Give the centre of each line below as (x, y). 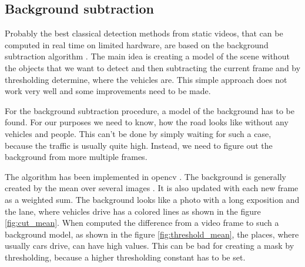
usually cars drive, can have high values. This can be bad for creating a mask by (150, 246)
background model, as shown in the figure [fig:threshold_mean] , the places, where (152, 234)
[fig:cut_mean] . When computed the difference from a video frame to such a (142, 223)
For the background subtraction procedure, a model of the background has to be (150, 110)
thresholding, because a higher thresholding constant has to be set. (125, 257)
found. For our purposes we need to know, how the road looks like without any (147, 122)
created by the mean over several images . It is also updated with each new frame (152, 188)
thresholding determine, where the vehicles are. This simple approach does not (146, 79)
